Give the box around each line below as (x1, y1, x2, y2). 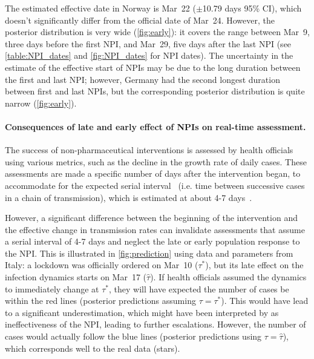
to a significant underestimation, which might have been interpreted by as (5, 306, 279, 318)
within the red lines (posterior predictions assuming (5, 294, 196, 307)
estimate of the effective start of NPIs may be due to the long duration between (5, 61, 301, 73)
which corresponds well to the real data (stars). (5, 341, 180, 354)
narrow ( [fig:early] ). (5, 96, 77, 109)
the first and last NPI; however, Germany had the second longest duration (5, 73, 280, 85)
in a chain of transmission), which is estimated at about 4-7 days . (5, 191, 252, 203)
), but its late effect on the (205, 259, 304, 271)
